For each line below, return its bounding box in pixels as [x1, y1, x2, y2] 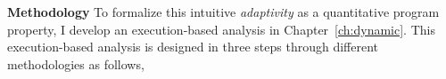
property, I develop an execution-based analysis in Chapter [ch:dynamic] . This [7, 20, 435, 38]
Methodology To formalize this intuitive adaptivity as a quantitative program [7, 3, 440, 20]
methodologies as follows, [7, 54, 145, 73]
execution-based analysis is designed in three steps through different [7, 37, 378, 56]
